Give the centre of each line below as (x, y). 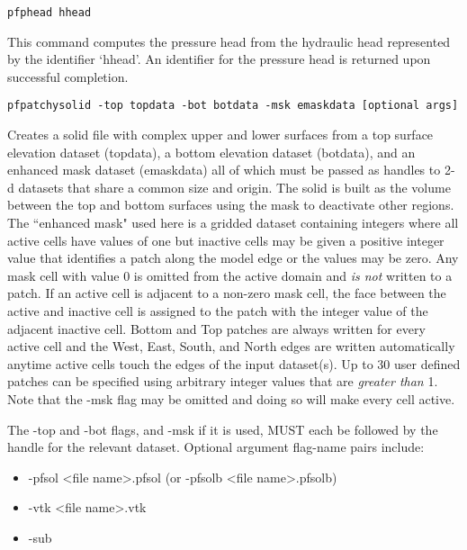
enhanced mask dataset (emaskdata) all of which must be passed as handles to (224, 170)
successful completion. (68, 76)
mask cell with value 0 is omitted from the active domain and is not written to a (230, 275)
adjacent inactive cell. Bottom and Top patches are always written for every (216, 328)
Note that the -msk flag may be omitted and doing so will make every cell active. (231, 399)
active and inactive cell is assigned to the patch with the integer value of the (218, 311)
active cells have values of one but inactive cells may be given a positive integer (226, 240)
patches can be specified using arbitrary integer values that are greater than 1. (223, 381)
